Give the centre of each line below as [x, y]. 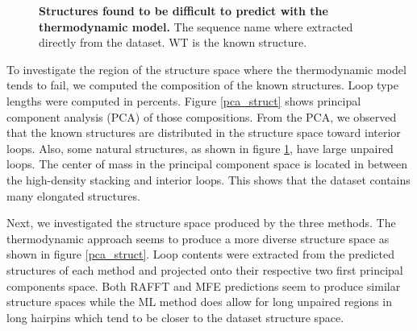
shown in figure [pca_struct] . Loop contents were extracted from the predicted [200, 254]
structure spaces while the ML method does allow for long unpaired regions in [199, 302]
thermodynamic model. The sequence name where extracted [196, 26]
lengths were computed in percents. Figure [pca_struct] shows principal [184, 100]
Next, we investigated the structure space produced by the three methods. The [201, 223]
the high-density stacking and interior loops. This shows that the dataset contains [208, 179]
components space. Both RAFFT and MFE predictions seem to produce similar [204, 285]
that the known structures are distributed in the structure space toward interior [204, 132]
